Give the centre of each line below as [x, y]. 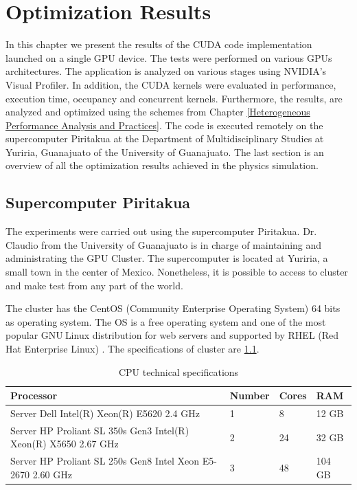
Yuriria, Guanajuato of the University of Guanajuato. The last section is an [165, 152]
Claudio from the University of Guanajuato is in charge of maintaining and [164, 244]
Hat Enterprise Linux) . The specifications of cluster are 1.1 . [133, 349]
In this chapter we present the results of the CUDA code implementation [159, 44]
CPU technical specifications [178, 371]
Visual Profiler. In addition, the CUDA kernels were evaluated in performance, [171, 84]
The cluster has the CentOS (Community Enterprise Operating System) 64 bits [173, 308]
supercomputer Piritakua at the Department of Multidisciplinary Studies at [165, 138]
